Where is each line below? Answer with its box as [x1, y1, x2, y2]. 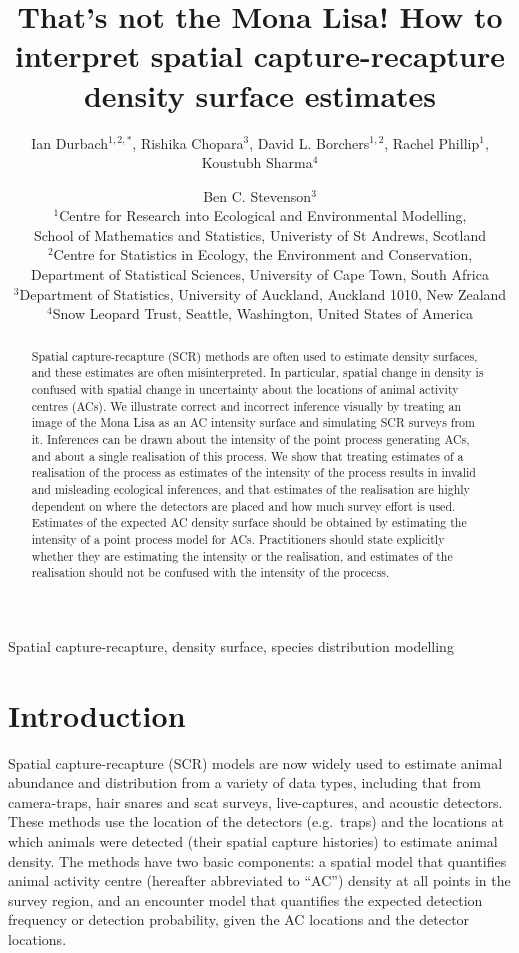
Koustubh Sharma [201, 152, 313, 173]
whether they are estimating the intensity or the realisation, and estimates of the [31, 547, 453, 564]
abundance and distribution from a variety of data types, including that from [8, 772, 481, 793]
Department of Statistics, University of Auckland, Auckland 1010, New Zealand [19, 283, 507, 304]
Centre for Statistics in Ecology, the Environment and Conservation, [53, 244, 473, 265]
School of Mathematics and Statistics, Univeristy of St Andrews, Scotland [34, 224, 486, 245]
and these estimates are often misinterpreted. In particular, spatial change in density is [31, 364, 484, 381]
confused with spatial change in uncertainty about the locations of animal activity [31, 380, 459, 397]
